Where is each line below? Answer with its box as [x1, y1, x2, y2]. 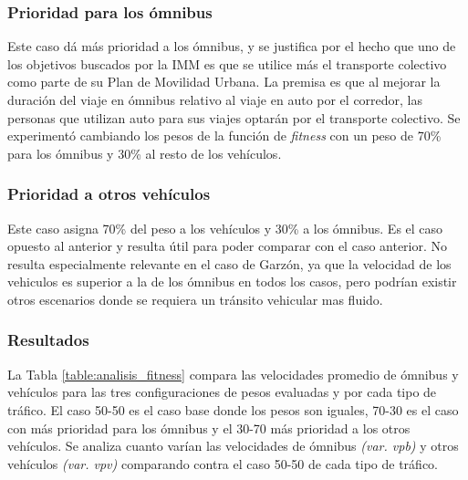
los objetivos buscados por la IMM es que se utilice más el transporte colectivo [7, 54, 447, 73]
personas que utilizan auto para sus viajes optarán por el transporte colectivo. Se [7, 108, 461, 127]
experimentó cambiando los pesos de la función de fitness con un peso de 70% [7, 126, 442, 145]
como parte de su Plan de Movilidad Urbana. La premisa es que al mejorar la [7, 72, 441, 91]
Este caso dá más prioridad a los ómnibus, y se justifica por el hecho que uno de [7, 37, 456, 56]
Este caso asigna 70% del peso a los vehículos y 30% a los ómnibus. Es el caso [7, 218, 443, 237]
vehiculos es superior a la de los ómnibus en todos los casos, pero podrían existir [7, 272, 457, 291]
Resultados [7, 329, 89, 351]
